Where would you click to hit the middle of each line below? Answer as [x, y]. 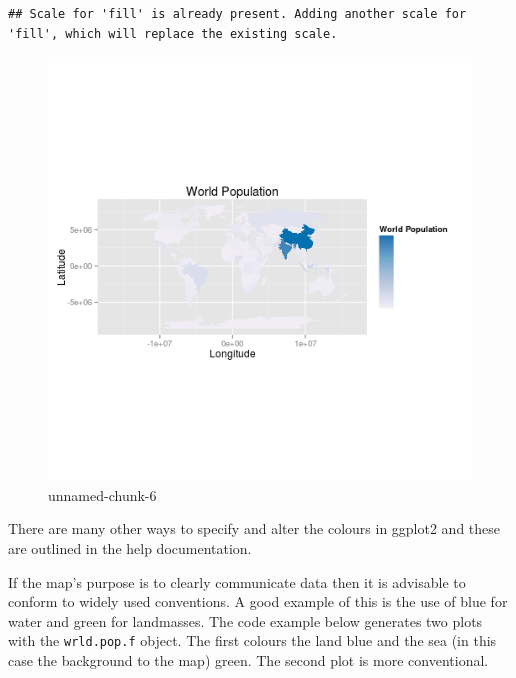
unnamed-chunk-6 [102, 494]
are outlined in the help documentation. [130, 547]
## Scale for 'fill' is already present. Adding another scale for [237, 14]
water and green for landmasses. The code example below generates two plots [245, 620]
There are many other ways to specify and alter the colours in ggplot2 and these [254, 528]
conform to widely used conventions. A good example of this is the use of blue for [258, 601]
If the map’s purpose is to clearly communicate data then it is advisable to [237, 581]
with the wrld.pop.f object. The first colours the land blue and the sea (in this [252, 640]
